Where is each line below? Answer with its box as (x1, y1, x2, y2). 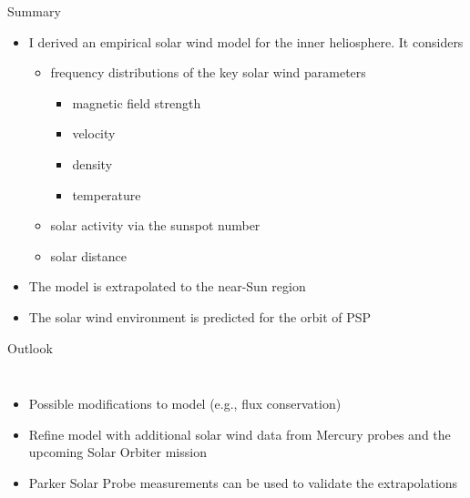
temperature (72, 185, 141, 204)
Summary (7, 2, 61, 20)
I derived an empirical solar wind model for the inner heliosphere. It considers (28, 32, 464, 51)
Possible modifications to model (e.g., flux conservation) (28, 394, 342, 413)
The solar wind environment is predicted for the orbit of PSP (28, 307, 372, 326)
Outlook (7, 338, 53, 357)
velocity (72, 124, 116, 143)
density (72, 154, 113, 173)
